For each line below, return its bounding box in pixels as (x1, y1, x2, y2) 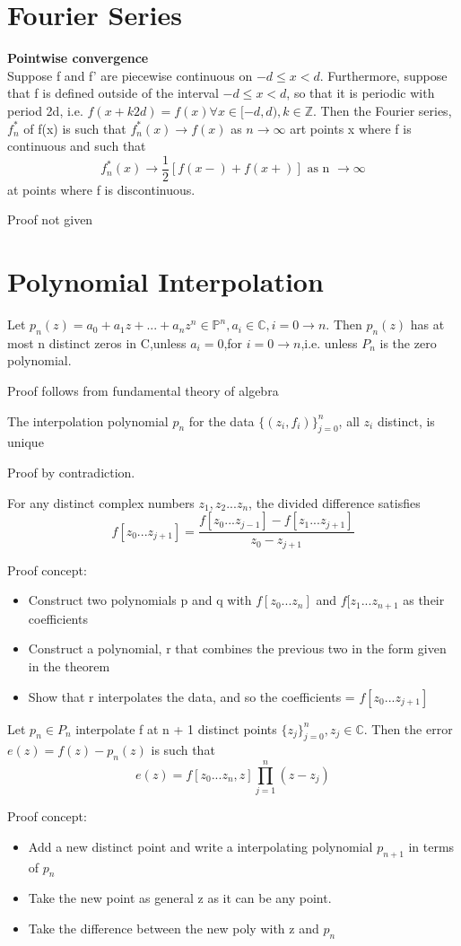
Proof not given (7, 210, 93, 229)
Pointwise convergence (7, 48, 149, 67)
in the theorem (28, 656, 110, 675)
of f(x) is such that (23, 118, 126, 137)
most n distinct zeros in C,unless (7, 333, 187, 352)
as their (403, 591, 445, 609)
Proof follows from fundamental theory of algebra (7, 381, 279, 400)
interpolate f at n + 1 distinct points (75, 719, 277, 738)
